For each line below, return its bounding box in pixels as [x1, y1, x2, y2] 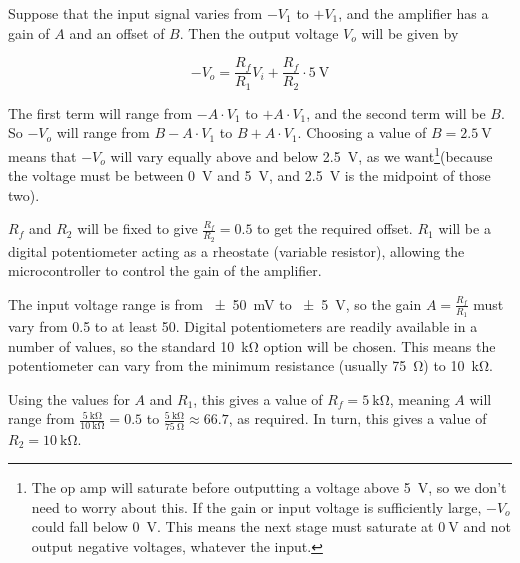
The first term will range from [8, 102, 193, 123]
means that [8, 145, 77, 166]
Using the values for [8, 388, 130, 409]
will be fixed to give [77, 218, 198, 239]
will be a [438, 218, 491, 239]
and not [463, 516, 511, 537]
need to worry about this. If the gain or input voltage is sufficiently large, [31, 496, 482, 517]
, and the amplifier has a [338, 3, 489, 23]
